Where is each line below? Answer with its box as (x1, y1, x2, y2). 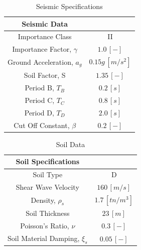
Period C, (25, 95, 55, 105)
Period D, (24, 107, 54, 117)
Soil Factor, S (24, 70, 66, 80)
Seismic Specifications (36, 1, 103, 11)
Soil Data (56, 139, 85, 149)
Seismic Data (22, 18, 68, 29)
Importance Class (18, 31, 72, 42)
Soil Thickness (26, 208, 70, 218)
